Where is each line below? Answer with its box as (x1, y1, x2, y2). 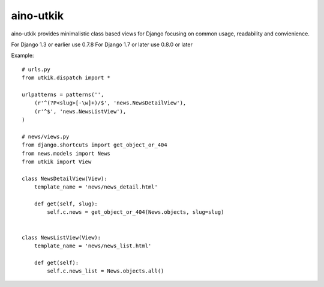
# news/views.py (22, 133, 70, 140)
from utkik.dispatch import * (22, 74, 111, 81)
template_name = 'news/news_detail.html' (34, 184, 158, 190)
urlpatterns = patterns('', (22, 91, 104, 98)
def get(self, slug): (34, 200, 98, 207)
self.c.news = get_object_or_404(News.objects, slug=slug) (47, 209, 224, 216)
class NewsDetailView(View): (22, 175, 107, 182)
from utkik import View (22, 159, 92, 165)
